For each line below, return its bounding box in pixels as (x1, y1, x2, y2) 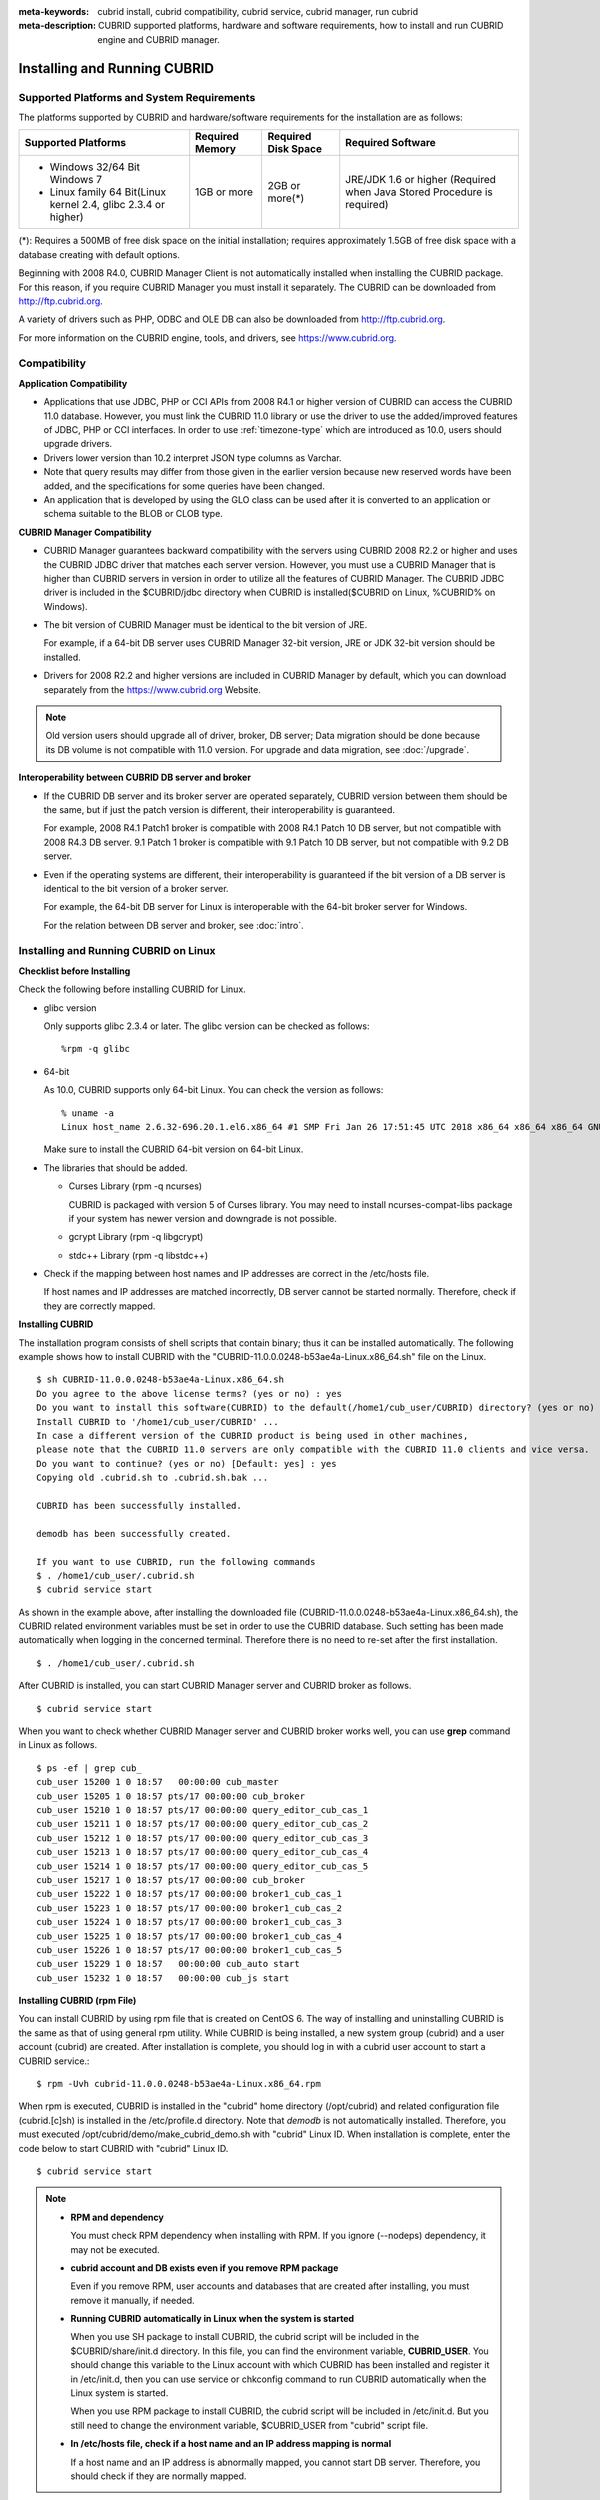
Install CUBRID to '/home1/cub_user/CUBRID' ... (36, 1416, 279, 1427)
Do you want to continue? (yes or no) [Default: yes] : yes (36, 1458, 337, 1469)
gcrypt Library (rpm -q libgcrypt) (68, 1231, 204, 1243)
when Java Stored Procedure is (345, 185, 494, 199)
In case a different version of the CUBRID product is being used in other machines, (36, 1430, 469, 1441)
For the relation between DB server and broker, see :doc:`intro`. (43, 919, 304, 931)
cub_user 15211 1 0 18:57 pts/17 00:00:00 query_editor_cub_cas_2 (36, 1818, 369, 1830)
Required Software (345, 136, 437, 150)
